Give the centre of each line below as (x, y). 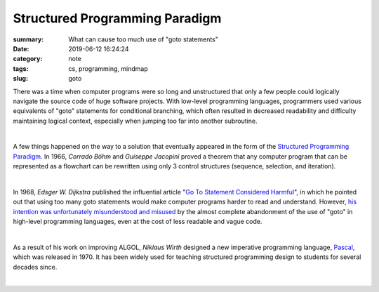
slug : (20, 79)
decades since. (35, 267)
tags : (21, 68)
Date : (21, 48)
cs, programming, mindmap (108, 68)
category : (28, 59)
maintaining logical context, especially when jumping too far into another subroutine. (135, 121)
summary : (28, 39)
